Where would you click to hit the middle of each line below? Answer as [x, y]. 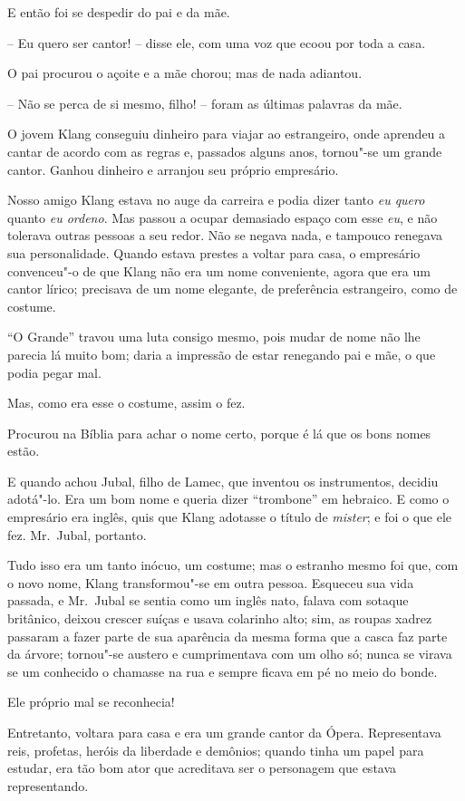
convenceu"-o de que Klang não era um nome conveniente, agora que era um [219, 270]
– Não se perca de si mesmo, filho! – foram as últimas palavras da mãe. [205, 103]
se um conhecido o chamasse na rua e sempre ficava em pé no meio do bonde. [223, 671]
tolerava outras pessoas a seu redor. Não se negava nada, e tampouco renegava [225, 235]
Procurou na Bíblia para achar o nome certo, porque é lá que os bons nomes [219, 433]
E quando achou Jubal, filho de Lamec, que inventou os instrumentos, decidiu [223, 481]
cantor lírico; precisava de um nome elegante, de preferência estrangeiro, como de [232, 289]
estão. [24, 451]
